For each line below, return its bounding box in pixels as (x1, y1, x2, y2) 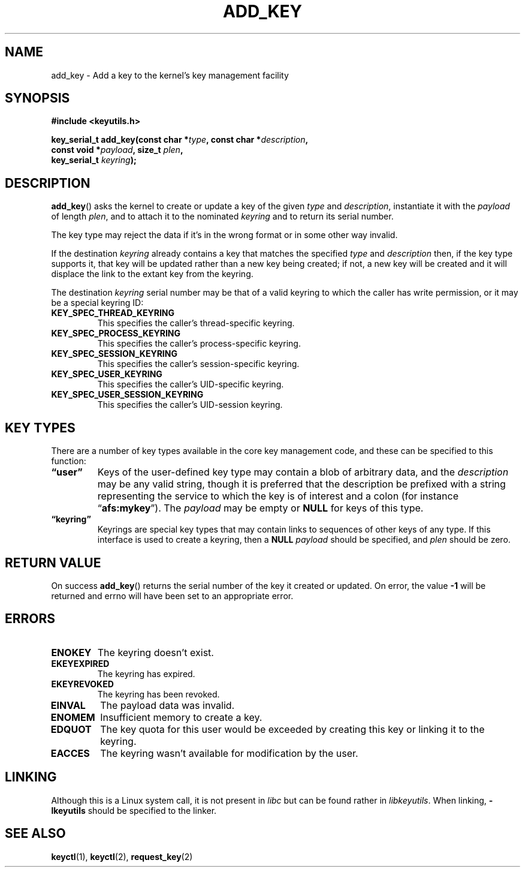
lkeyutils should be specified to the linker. (51, 805, 217, 816)
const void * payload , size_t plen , (51, 145, 183, 155)
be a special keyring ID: (51, 297, 144, 308)
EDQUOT (50, 723, 92, 735)
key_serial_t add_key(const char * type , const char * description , (51, 134, 309, 145)
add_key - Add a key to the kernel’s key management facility (51, 70, 289, 80)
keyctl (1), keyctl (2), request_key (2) (51, 851, 193, 862)
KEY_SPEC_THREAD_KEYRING (51, 308, 175, 318)
